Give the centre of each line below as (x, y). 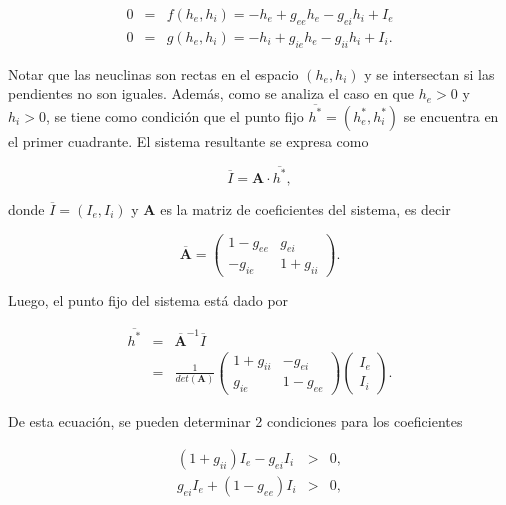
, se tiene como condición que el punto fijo (174, 115)
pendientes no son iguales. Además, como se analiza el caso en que (211, 93)
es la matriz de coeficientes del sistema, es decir (305, 208)
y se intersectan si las (429, 73)
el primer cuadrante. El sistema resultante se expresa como (188, 140)
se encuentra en (451, 115)
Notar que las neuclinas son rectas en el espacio (153, 73)
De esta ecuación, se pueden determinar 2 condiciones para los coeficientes (235, 421)
